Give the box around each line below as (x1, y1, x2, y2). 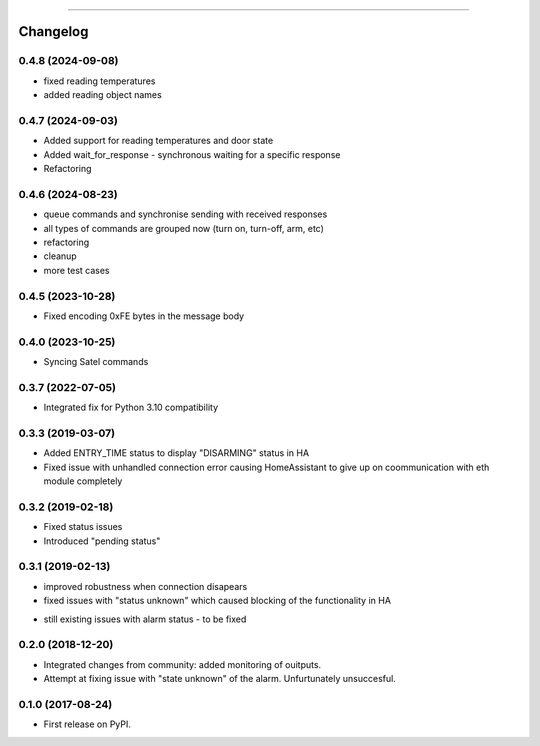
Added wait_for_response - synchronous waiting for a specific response (43, 148, 341, 160)
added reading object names (43, 89, 162, 101)
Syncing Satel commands (43, 356, 149, 368)
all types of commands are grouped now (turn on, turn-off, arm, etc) (43, 222, 325, 234)
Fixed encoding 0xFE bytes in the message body (43, 310, 245, 322)
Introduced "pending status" (43, 535, 161, 547)
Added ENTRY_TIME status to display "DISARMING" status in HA (43, 447, 310, 459)
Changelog (18, 23, 89, 40)
